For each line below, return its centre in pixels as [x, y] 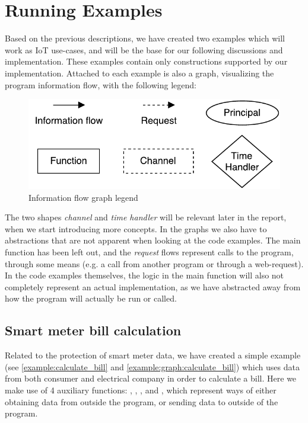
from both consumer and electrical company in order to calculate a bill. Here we [151, 378]
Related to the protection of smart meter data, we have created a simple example [153, 355]
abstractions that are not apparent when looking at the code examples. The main [153, 240]
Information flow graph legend [83, 197]
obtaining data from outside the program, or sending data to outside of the [142, 401]
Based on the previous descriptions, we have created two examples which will [145, 38]
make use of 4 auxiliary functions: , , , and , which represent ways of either [141, 390]
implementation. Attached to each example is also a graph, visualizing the [139, 73]
